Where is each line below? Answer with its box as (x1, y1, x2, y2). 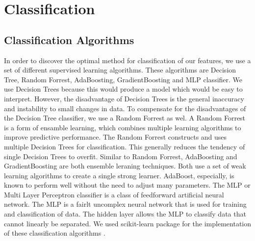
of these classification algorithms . (4, 228, 105, 238)
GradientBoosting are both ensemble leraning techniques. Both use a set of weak (4, 161, 246, 171)
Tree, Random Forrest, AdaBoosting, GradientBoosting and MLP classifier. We (4, 74, 243, 84)
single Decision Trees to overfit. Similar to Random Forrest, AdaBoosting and (4, 151, 237, 161)
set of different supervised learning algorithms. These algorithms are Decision (4, 65, 236, 75)
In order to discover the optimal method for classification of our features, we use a (4, 55, 251, 65)
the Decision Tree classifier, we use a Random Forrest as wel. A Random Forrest (4, 113, 246, 123)
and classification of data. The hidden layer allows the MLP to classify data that (4, 209, 246, 219)
